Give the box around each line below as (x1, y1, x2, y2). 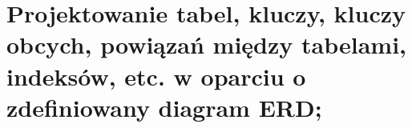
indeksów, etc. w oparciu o (6, 59, 306, 92)
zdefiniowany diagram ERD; (6, 90, 322, 123)
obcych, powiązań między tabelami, (6, 28, 406, 61)
